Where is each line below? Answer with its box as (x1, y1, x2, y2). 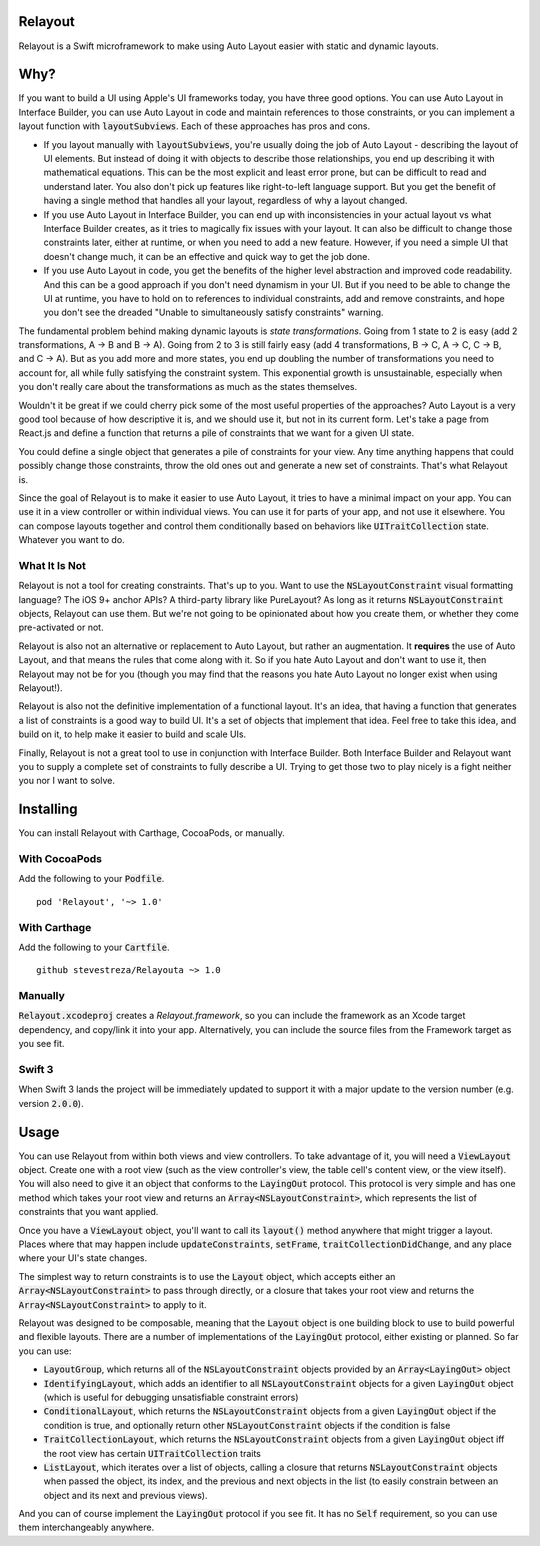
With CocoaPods (18, 852, 102, 866)
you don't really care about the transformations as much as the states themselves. (18, 381, 358, 393)
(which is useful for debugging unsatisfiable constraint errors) (43, 1391, 299, 1403)
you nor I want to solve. (18, 775, 115, 787)
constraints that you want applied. (18, 1206, 159, 1218)
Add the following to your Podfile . (18, 873, 165, 885)
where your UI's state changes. (18, 1252, 148, 1264)
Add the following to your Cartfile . (18, 941, 170, 953)
